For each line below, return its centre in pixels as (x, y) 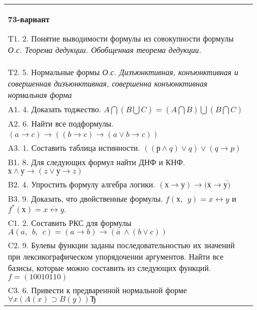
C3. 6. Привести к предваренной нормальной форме (98, 290)
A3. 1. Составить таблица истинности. (74, 147)
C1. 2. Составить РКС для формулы (70, 222)
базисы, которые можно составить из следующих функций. (109, 267)
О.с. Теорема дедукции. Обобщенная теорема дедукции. (105, 50)
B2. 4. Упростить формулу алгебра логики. (82, 184)
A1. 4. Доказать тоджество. (55, 109)
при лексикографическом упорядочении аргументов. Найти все (116, 256)
